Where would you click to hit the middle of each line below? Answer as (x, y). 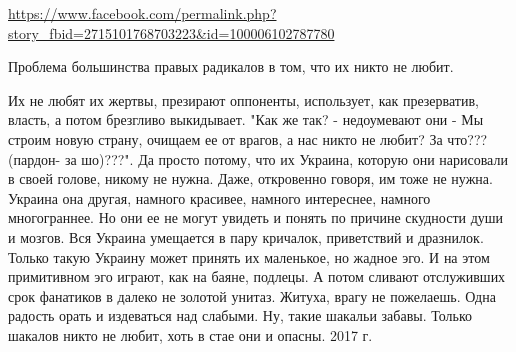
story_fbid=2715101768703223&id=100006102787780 (171, 32)
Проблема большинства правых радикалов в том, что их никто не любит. (231, 66)
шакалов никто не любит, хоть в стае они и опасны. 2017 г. (190, 334)
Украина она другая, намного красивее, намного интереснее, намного (219, 197)
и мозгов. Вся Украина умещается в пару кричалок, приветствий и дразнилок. (246, 236)
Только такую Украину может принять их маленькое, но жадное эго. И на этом (249, 256)
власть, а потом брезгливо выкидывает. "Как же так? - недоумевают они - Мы (246, 119)
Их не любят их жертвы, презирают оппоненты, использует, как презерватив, (243, 99)
